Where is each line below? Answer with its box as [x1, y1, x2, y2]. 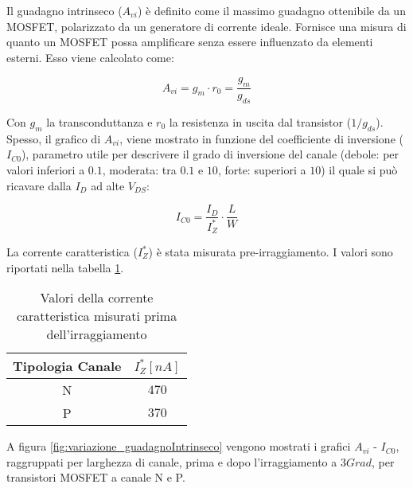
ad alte [91, 177, 125, 193]
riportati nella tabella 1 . [6, 259, 124, 275]
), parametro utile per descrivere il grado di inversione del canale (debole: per [21, 146, 399, 162]
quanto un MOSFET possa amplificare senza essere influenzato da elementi [6, 33, 373, 50]
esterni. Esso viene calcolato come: [6, 49, 174, 65]
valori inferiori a [6, 161, 85, 178]
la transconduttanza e [46, 114, 153, 130]
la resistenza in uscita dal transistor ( [169, 114, 352, 130]
